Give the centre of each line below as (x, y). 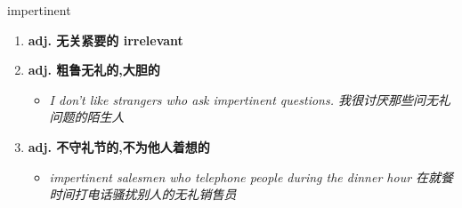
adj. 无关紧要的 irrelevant (105, 40)
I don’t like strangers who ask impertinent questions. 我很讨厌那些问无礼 (250, 99)
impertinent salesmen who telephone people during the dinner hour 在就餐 (251, 176)
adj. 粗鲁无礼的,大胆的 (94, 70)
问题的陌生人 (87, 117)
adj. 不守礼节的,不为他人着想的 (119, 146)
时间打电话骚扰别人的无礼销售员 (143, 194)
